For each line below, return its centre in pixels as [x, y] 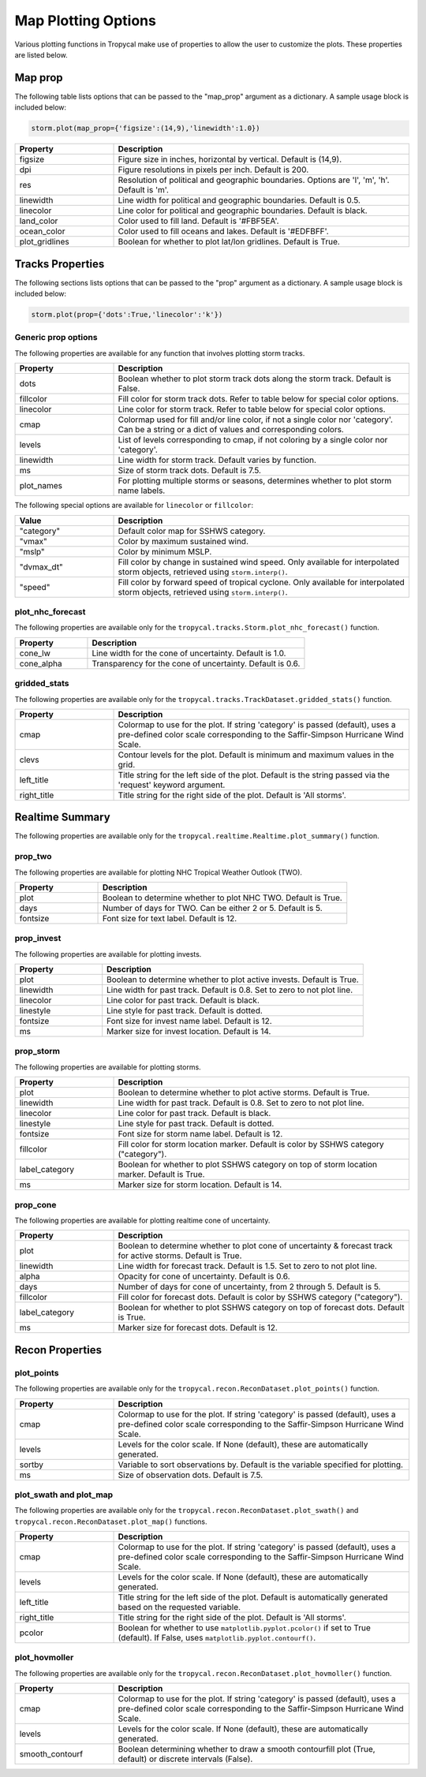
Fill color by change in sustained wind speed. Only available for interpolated [259, 562]
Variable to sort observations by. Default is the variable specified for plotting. [261, 1465]
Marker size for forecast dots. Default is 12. [198, 1327]
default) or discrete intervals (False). [185, 1759]
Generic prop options [56, 338]
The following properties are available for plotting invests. [108, 954]
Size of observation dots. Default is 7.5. [191, 1475]
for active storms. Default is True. [180, 1256]
